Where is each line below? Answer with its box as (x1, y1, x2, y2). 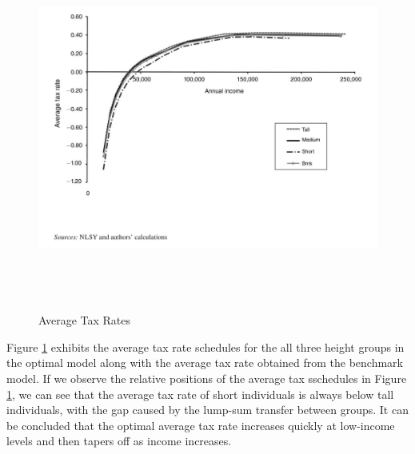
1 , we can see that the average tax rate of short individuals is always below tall (6, 385, 394, 402)
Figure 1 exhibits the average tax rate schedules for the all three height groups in (6, 338, 405, 355)
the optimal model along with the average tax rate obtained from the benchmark (6, 354, 403, 371)
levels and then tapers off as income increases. (6, 432, 232, 449)
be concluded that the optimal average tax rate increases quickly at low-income (6, 416, 395, 433)
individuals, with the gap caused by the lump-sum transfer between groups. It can (6, 401, 409, 418)
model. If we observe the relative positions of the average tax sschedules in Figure (6, 369, 407, 386)
